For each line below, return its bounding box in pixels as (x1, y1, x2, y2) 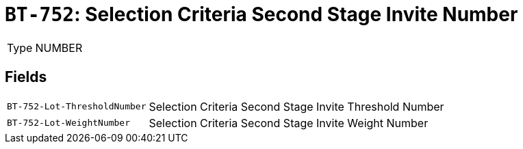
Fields (5, 68, 47, 86)
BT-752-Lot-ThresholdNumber (7, 101, 146, 112)
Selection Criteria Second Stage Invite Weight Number (149, 116, 429, 130)
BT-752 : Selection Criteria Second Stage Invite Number (5, 3, 518, 26)
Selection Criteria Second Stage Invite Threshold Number (149, 99, 444, 113)
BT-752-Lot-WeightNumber (7, 118, 131, 128)
